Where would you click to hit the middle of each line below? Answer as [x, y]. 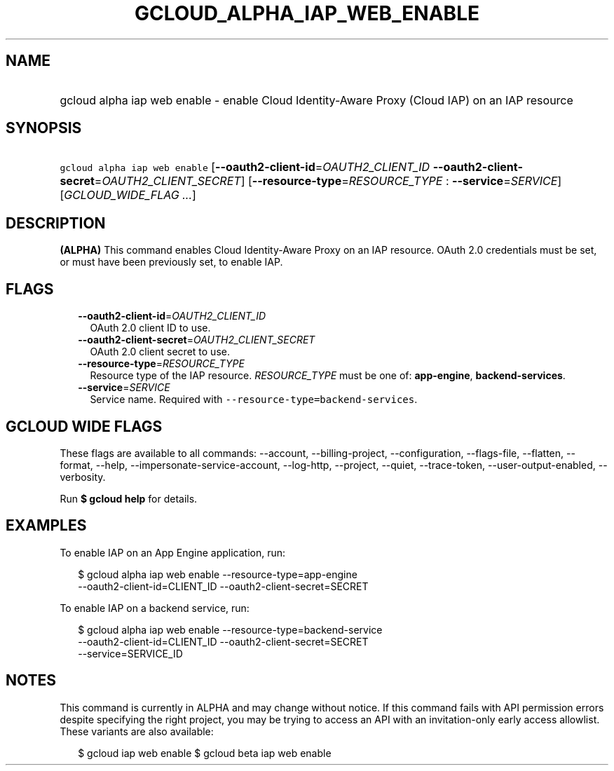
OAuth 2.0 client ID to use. [150, 328]
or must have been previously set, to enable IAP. [171, 262]
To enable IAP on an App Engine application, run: [173, 552]
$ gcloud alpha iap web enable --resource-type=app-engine [218, 574]
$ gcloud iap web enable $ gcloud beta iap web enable [205, 753]
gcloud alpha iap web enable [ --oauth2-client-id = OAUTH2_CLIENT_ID [245, 167]
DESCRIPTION [56, 223]
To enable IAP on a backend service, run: [155, 608]
